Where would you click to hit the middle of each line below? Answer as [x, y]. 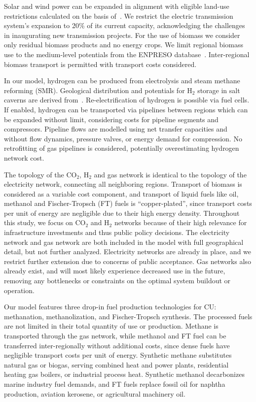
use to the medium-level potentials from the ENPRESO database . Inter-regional [127, 54]
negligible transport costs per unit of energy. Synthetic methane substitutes [118, 355]
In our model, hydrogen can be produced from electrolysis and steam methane [122, 81]
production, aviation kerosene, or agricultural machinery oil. [95, 393]
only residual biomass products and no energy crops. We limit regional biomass [124, 45]
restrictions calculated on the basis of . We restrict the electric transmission [119, 16]
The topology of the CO [40, 174]
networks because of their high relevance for [181, 222]
